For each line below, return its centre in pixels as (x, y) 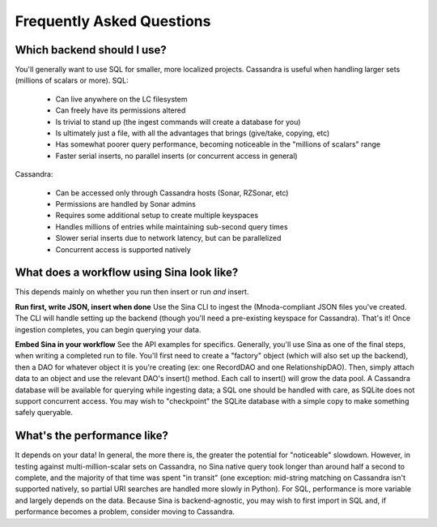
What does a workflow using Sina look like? (127, 273)
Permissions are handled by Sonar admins (125, 204)
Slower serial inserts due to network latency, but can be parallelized (168, 238)
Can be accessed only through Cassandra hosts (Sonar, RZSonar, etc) (172, 193)
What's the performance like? (92, 436)
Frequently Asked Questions (113, 21)
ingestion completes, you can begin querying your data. (108, 329)
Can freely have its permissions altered (121, 110)
